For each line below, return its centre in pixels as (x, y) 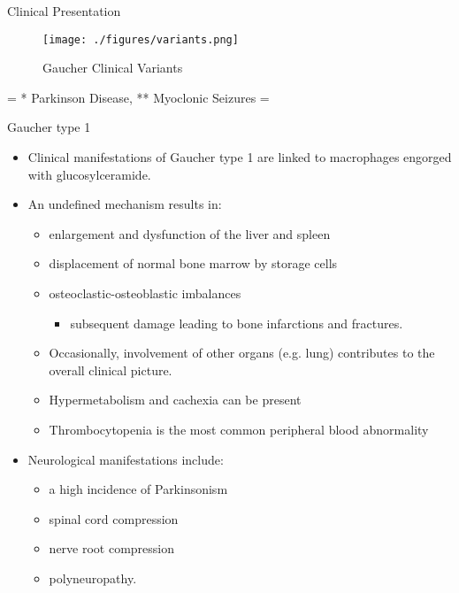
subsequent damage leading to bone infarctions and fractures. (237, 323)
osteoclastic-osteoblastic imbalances (145, 293)
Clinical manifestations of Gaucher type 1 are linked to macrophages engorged (240, 157)
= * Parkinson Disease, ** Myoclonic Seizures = (138, 97)
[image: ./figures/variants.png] (141, 39)
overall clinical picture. (111, 370)
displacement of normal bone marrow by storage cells (193, 263)
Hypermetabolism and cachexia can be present (175, 400)
